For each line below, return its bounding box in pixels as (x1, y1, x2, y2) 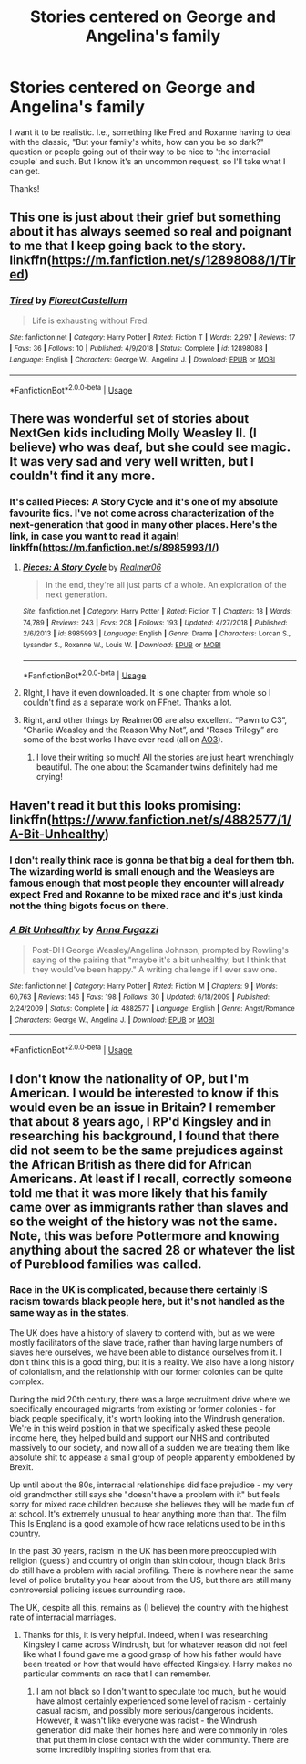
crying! (36, 772, 64, 782)
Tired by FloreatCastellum (9, 294, 127, 307)
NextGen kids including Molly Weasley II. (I (9, 425, 258, 440)
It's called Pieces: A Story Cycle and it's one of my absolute (9, 495, 279, 508)
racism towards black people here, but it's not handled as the (9, 1295, 285, 1307)
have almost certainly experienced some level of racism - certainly (36, 1696, 287, 1706)
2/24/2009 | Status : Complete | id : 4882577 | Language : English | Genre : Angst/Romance (9, 1004, 295, 1013)
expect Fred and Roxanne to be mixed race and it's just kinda (9, 887, 284, 900)
